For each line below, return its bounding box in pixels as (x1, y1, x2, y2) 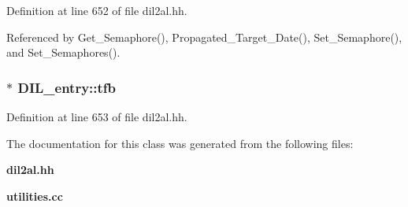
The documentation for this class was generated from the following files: (6, 135, 354, 151)
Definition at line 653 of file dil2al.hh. (6, 109, 187, 124)
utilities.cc (6, 187, 63, 204)
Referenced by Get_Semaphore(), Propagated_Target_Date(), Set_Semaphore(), (6, 28, 402, 45)
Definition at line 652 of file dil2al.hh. (6, 2, 187, 18)
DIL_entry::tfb (17, 77, 117, 97)
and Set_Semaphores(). (6, 44, 121, 61)
